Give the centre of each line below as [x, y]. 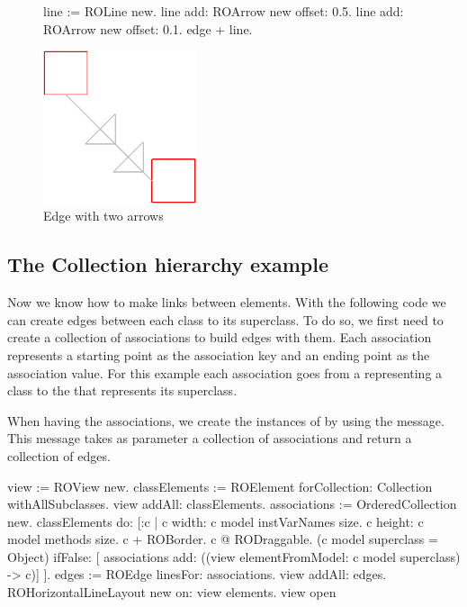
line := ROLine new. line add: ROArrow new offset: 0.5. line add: [224, 11]
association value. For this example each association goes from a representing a [225, 372]
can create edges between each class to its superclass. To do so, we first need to [225, 319]
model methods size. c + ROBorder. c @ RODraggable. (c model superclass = [223, 539]
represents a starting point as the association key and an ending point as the [219, 354]
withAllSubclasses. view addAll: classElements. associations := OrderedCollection [232, 504]
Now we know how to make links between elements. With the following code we [227, 302]
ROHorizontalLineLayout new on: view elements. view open [172, 592]
